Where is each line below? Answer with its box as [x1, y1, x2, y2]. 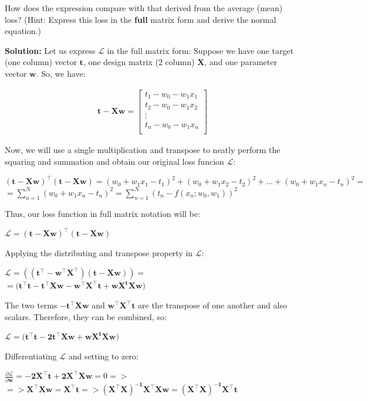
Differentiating [5, 349, 57, 362]
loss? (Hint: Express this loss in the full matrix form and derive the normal [5, 13, 276, 25]
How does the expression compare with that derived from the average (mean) [5, 2, 283, 13]
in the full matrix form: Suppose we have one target [107, 44, 294, 56]
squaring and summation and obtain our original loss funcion [5, 155, 224, 167]
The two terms [5, 299, 58, 311]
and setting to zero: [68, 349, 139, 362]
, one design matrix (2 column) [83, 56, 195, 68]
